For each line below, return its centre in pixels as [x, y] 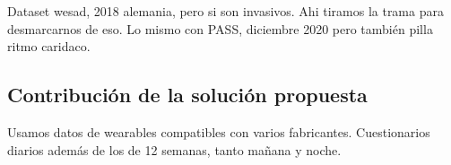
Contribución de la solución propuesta [187, 95]
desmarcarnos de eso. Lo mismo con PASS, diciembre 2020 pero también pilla [220, 28]
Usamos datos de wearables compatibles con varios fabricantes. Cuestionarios [219, 131]
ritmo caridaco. [49, 46]
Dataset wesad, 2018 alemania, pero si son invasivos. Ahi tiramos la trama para [225, 11]
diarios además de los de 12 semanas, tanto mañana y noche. [174, 149]
